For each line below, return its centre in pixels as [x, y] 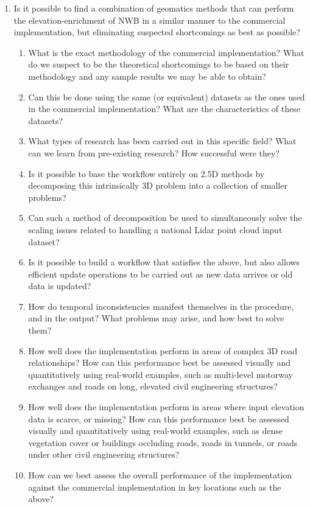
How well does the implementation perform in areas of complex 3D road [163, 350]
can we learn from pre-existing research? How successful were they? [154, 152]
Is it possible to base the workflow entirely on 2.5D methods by [146, 173]
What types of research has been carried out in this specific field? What [162, 141]
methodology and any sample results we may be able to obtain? [147, 76]
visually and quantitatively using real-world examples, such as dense [156, 431]
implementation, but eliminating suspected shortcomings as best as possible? [157, 32]
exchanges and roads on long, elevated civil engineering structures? [153, 386]
